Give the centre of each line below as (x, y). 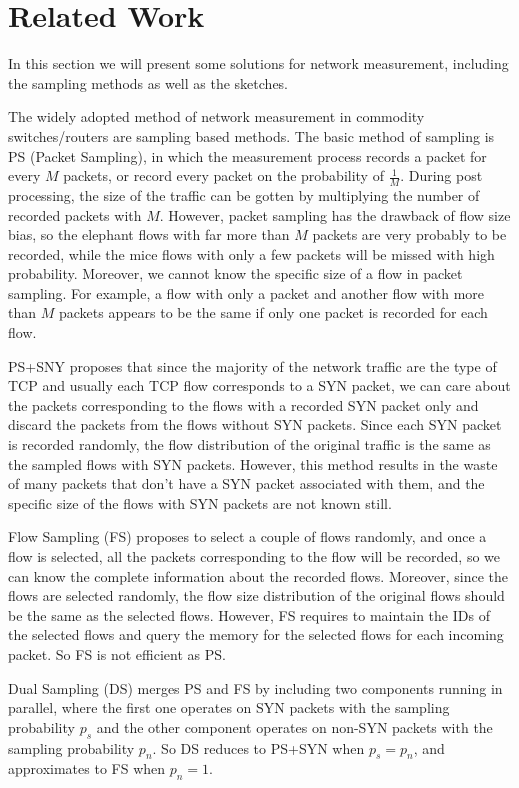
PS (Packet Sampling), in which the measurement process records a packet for (247, 155)
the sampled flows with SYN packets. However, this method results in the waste (253, 463)
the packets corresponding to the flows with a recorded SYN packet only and (243, 404)
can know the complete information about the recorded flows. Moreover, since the (258, 575)
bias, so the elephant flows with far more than (149, 234)
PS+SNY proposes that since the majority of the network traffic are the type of (252, 365)
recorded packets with (75, 214)
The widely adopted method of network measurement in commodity (216, 116)
